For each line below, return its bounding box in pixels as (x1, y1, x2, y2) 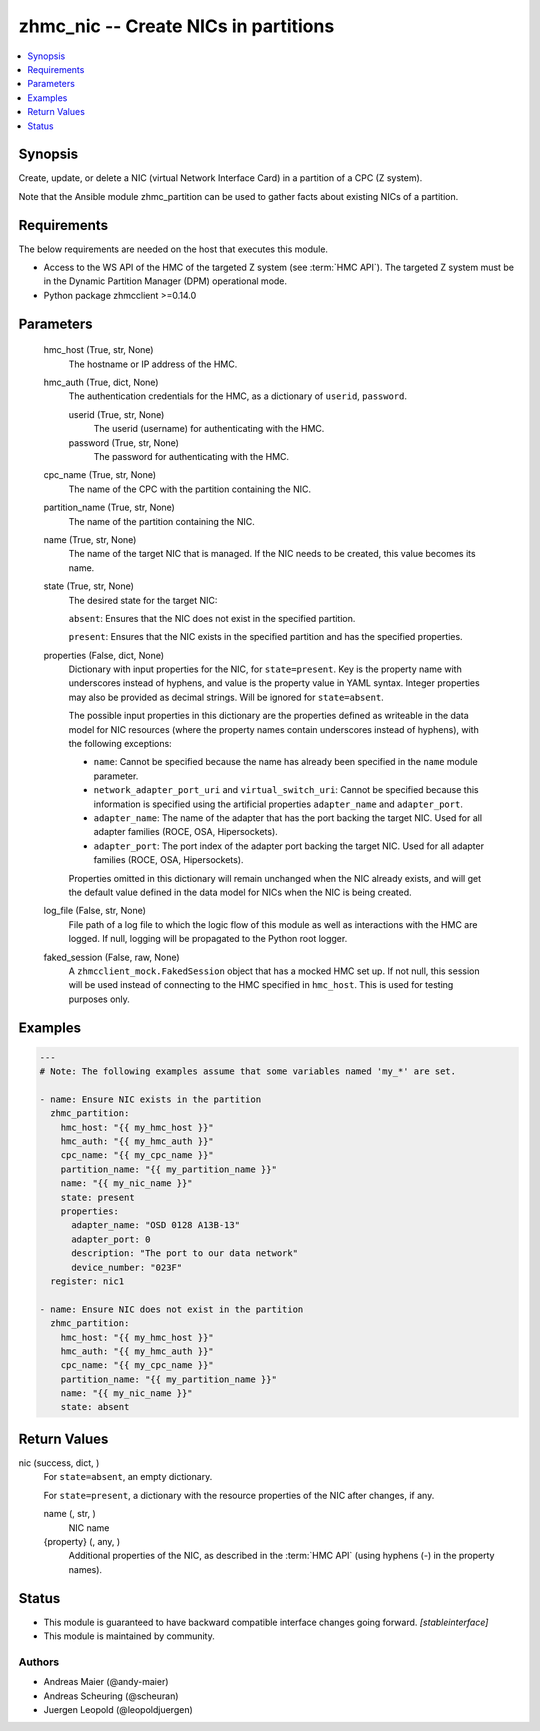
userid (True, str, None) (68, 408, 165, 420)
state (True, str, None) (43, 580, 135, 592)
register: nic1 (50, 1275, 125, 1287)
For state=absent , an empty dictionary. (43, 1471, 213, 1483)
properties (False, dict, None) (43, 649, 165, 661)
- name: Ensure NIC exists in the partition (39, 1093, 262, 1105)
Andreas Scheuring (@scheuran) (43, 1690, 179, 1702)
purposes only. (68, 993, 130, 1005)
